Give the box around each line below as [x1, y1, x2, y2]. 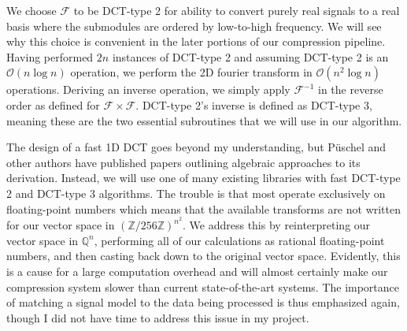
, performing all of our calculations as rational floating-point [94, 232, 385, 248]
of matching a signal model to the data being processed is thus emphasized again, [6, 294, 400, 311]
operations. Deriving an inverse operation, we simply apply [6, 81, 290, 98]
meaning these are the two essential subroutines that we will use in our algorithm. [6, 112, 402, 128]
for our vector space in [6, 217, 115, 233]
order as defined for [6, 96, 100, 113]
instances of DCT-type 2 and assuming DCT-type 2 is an [112, 48, 389, 65]
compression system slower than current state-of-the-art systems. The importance [6, 278, 400, 295]
